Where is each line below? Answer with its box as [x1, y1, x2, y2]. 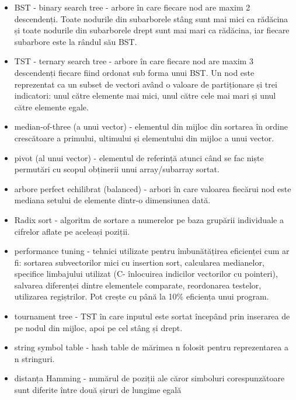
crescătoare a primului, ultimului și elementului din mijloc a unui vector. [14, 131, 274, 144]
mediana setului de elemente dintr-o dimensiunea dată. [14, 194, 211, 206]
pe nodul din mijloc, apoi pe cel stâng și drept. [14, 321, 183, 333]
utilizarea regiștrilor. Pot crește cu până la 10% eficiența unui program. [14, 290, 269, 302]
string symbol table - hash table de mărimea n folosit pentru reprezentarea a [14, 341, 288, 353]
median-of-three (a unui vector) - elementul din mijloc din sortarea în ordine [14, 120, 288, 133]
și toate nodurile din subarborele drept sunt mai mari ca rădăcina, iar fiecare [14, 24, 290, 36]
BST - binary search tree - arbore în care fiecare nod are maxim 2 [14, 1, 250, 13]
